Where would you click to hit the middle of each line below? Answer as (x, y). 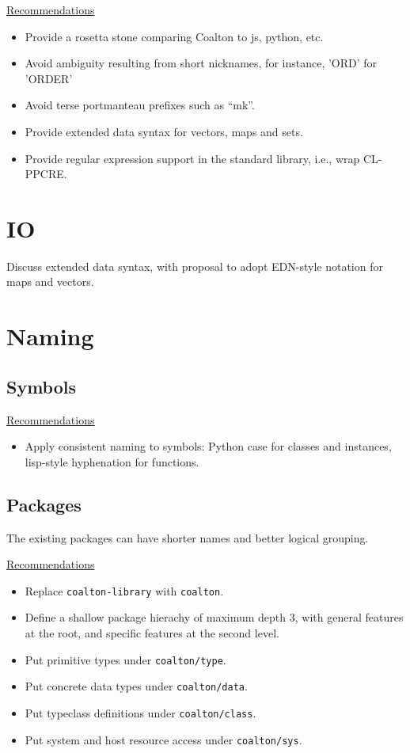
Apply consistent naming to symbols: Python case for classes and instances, (208, 446)
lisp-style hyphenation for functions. (112, 461)
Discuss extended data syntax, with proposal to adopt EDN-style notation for (195, 266)
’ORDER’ (49, 78)
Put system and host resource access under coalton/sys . (163, 739)
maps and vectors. (50, 281)
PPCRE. (46, 174)
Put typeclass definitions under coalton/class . (140, 712)
